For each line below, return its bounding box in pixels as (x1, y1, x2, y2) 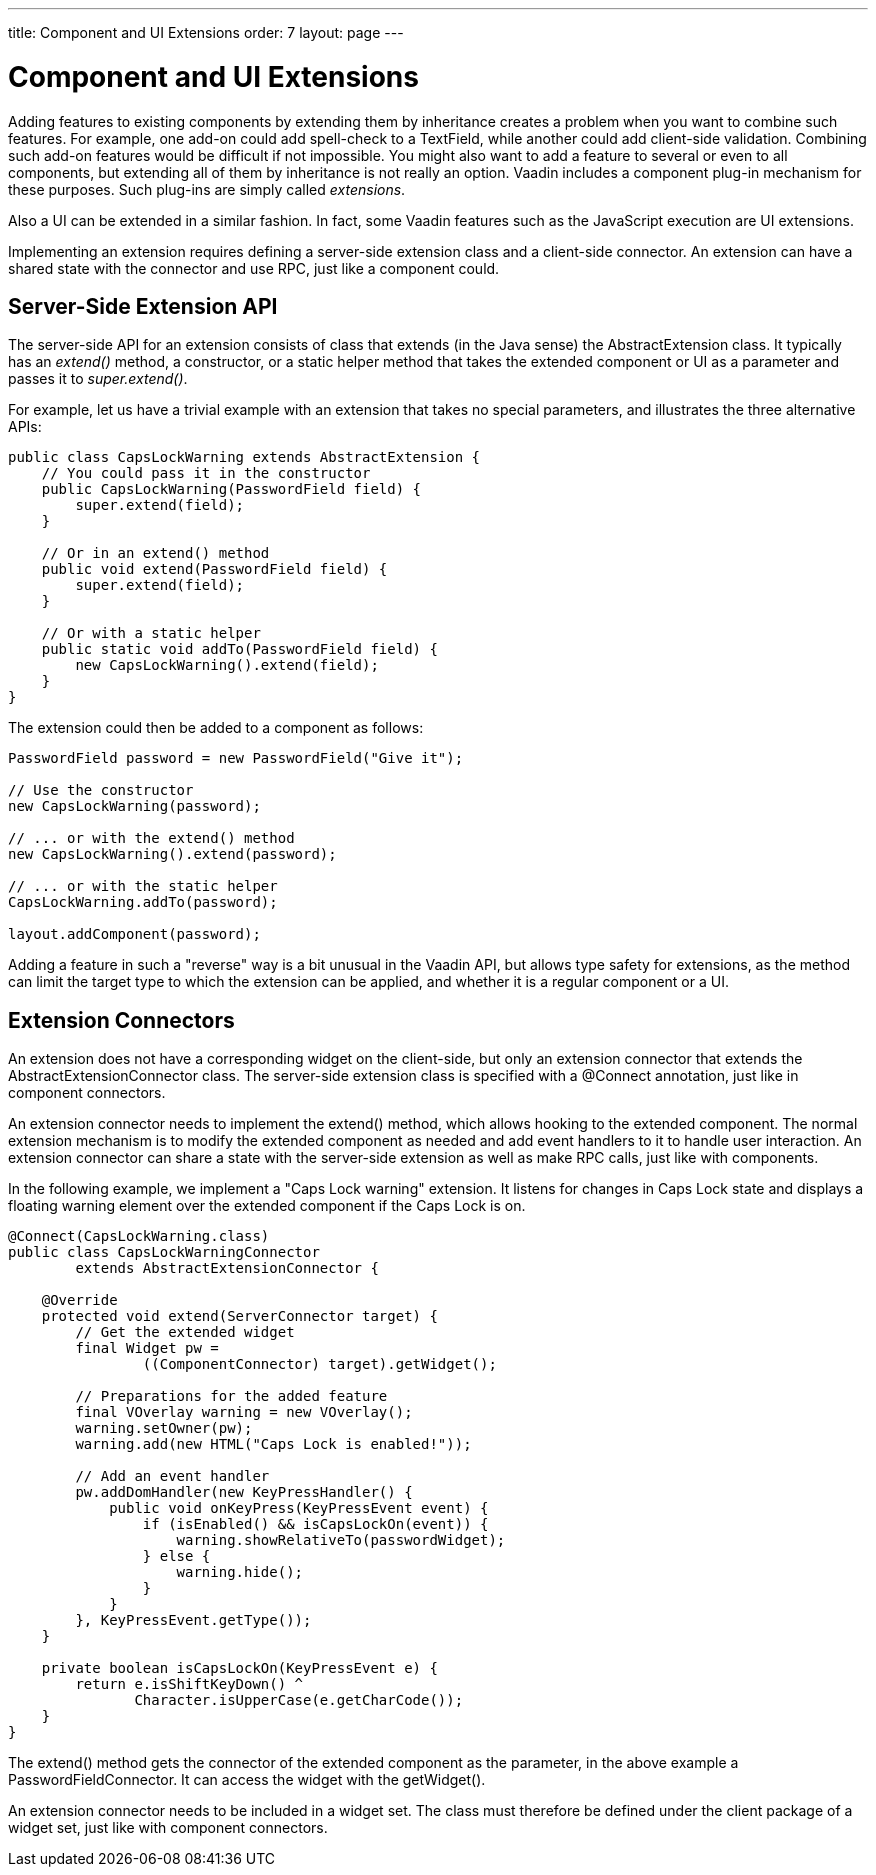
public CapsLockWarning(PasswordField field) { (41, 481, 422, 498)
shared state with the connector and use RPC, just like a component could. (8, 259, 500, 277)
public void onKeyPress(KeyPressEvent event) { (109, 1500, 489, 1517)
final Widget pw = (75, 1340, 219, 1357)
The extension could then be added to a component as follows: (8, 719, 424, 737)
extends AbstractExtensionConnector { (75, 1260, 379, 1277)
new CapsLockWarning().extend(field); (75, 657, 379, 674)
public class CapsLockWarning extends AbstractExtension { (8, 449, 481, 466)
